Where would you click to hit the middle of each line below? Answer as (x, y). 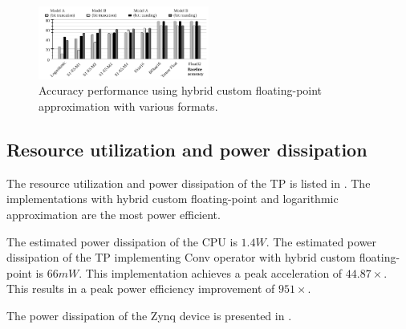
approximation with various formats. (128, 106)
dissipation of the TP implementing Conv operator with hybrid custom (181, 257)
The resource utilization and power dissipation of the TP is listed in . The (189, 183)
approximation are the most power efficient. (114, 215)
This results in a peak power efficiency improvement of (141, 288)
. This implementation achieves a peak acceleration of (211, 272)
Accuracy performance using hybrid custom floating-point (181, 90)
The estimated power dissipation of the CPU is (122, 241)
